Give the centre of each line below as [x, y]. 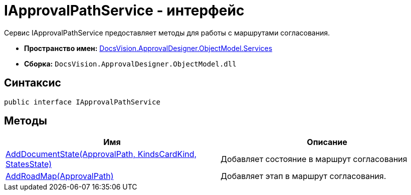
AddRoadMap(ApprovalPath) [60, 176]
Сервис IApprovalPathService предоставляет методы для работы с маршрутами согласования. [167, 32]
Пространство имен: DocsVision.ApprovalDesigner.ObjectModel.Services [148, 48]
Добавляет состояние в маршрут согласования [314, 159]
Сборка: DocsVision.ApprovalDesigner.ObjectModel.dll [130, 63]
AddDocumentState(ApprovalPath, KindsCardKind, [101, 154]
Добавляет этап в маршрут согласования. [303, 176]
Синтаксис [33, 83]
